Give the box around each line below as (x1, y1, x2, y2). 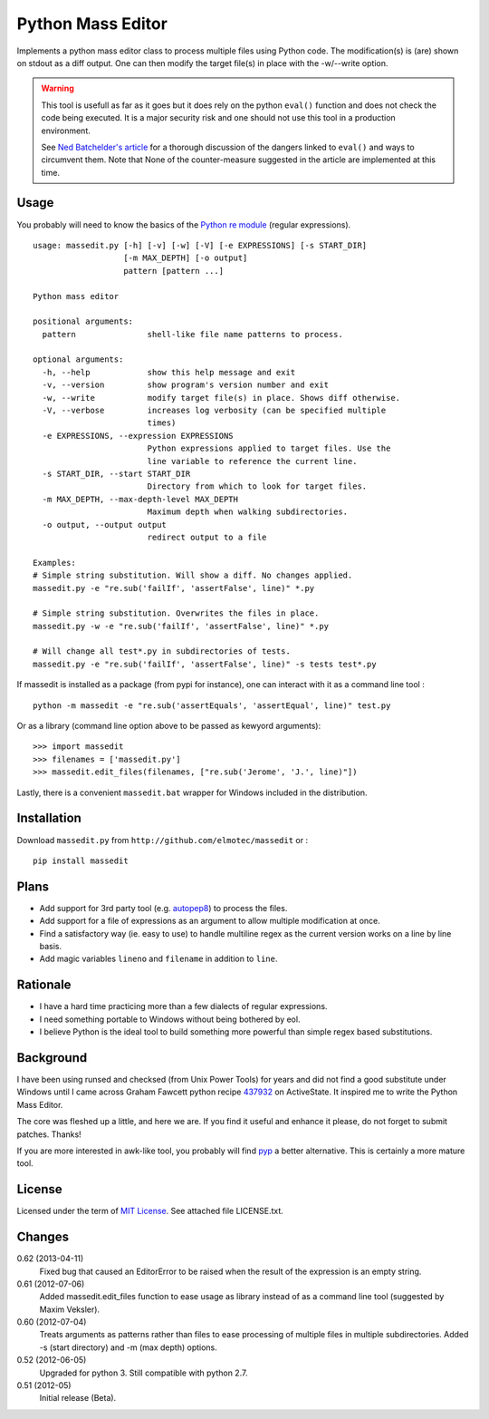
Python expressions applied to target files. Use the (147, 443, 391, 453)
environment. (41, 125, 91, 136)
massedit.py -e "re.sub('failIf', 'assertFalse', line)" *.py (33, 583, 315, 593)
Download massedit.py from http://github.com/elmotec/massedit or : (16, 834, 308, 845)
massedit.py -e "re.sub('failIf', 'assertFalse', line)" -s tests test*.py (33, 658, 377, 669)
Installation (16, 811, 81, 826)
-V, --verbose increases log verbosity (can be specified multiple (42, 405, 387, 416)
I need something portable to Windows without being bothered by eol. (39, 1014, 301, 1025)
